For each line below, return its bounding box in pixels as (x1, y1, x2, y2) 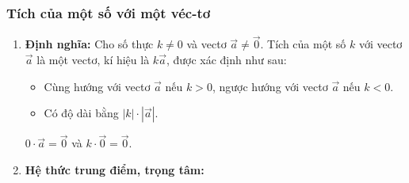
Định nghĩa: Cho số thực (25, 36, 154, 52)
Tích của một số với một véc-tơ (6, 2, 211, 22)
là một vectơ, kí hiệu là (36, 51, 150, 68)
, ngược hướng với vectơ (212, 78, 328, 94)
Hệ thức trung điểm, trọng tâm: (25, 162, 204, 178)
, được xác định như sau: (166, 51, 287, 68)
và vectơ (186, 36, 227, 52)
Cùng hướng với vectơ (44, 78, 151, 94)
